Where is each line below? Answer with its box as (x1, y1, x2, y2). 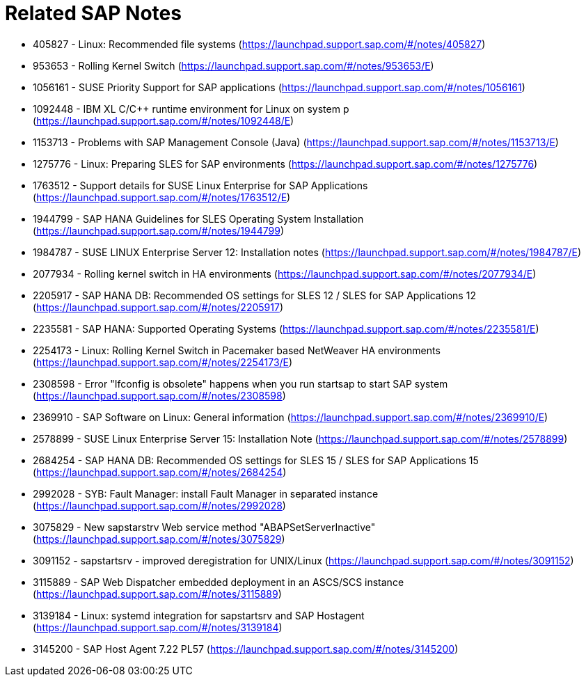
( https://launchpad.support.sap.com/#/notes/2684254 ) (33, 466, 287, 478)
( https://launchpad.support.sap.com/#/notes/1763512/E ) (33, 191, 291, 203)
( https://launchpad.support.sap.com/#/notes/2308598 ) (33, 389, 286, 402)
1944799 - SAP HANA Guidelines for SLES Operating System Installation (33, 212, 364, 225)
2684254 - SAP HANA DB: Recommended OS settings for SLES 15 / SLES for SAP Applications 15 (33, 454, 479, 466)
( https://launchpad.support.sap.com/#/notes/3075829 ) (33, 532, 285, 545)
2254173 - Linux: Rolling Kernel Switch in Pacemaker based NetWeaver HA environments (33, 344, 441, 356)
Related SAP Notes (5, 1, 182, 25)
